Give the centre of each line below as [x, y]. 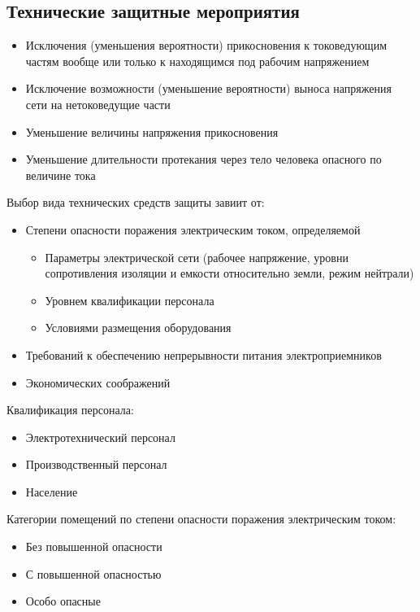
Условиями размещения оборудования [138, 328]
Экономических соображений [98, 382]
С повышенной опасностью [93, 573]
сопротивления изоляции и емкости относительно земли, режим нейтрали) [229, 273]
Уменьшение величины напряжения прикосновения [152, 131]
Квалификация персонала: [70, 410]
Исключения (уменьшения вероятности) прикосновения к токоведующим [206, 45]
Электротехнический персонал [100, 437]
